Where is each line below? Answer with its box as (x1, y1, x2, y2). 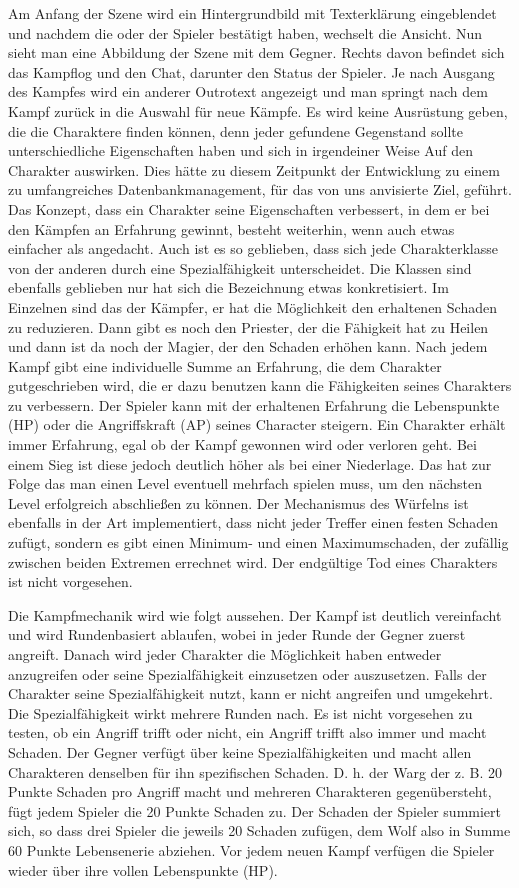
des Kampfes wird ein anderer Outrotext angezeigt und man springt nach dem (8, 81, 488, 102)
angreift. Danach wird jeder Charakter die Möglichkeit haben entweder (8, 644, 442, 664)
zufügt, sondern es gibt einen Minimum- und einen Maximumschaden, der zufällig (8, 532, 509, 553)
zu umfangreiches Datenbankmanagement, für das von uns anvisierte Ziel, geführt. (8, 179, 512, 200)
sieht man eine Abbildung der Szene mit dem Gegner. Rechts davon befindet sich (8, 42, 505, 63)
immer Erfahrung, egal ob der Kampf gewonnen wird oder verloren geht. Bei (8, 434, 477, 455)
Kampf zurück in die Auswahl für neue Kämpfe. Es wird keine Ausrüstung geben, (8, 100, 508, 121)
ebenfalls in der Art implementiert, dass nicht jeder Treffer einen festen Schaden (8, 512, 499, 533)
